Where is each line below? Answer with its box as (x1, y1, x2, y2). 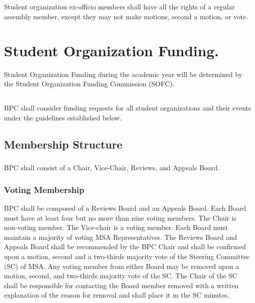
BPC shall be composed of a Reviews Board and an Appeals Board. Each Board (4, 202, 247, 213)
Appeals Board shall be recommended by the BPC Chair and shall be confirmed (4, 241, 246, 252)
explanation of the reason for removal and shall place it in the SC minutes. (4, 290, 229, 300)
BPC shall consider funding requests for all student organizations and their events (4, 103, 252, 113)
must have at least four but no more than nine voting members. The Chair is (4, 212, 237, 223)
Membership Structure (4, 136, 123, 151)
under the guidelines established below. (4, 112, 122, 122)
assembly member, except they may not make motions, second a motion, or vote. (4, 11, 248, 21)
